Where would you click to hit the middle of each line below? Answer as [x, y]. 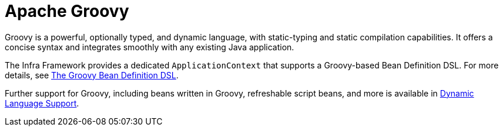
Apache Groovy [67, 11]
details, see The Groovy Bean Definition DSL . [92, 75]
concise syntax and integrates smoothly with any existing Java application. [150, 47]
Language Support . [42, 103]
